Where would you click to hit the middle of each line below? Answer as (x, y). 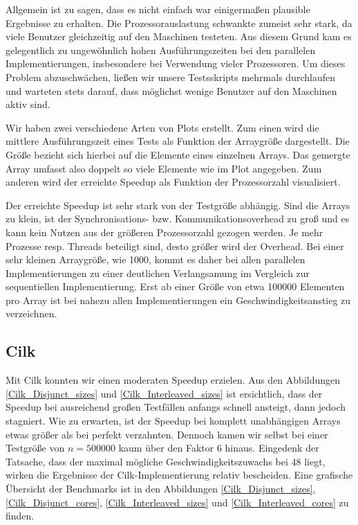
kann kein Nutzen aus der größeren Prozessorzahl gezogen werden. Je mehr (164, 232)
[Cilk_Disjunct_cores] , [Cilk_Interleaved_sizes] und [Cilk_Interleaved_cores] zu (177, 502)
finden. (20, 516)
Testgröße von (35, 448)
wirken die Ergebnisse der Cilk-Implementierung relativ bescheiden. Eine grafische (179, 475)
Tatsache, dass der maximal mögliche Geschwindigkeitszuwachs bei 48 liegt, (166, 461)
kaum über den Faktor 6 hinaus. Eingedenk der (219, 448)
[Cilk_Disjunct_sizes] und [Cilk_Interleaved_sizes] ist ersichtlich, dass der (164, 393)
